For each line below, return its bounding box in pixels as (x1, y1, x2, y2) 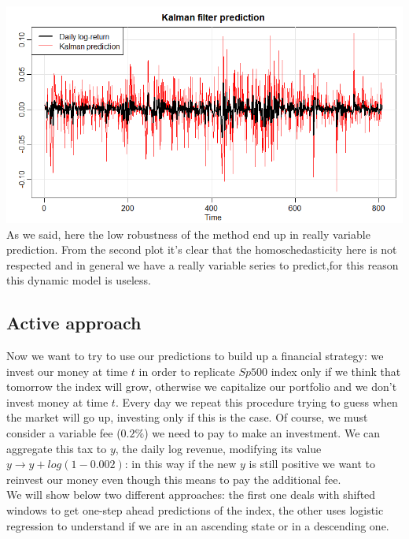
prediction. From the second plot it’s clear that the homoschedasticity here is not (6, 241, 397, 258)
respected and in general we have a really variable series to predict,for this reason (6, 256, 399, 273)
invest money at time (6, 393, 109, 410)
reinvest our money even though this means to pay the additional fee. (6, 470, 341, 487)
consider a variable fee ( (6, 425, 121, 441)
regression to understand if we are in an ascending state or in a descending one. (6, 517, 389, 533)
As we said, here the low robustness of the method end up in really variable (6, 225, 370, 242)
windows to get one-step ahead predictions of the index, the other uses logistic (6, 502, 384, 519)
